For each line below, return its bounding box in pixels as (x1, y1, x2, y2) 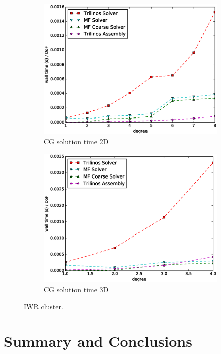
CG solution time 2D (44, 136, 109, 146)
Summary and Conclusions (4, 331, 192, 351)
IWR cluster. (24, 301, 63, 312)
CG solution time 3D (44, 284, 109, 294)
